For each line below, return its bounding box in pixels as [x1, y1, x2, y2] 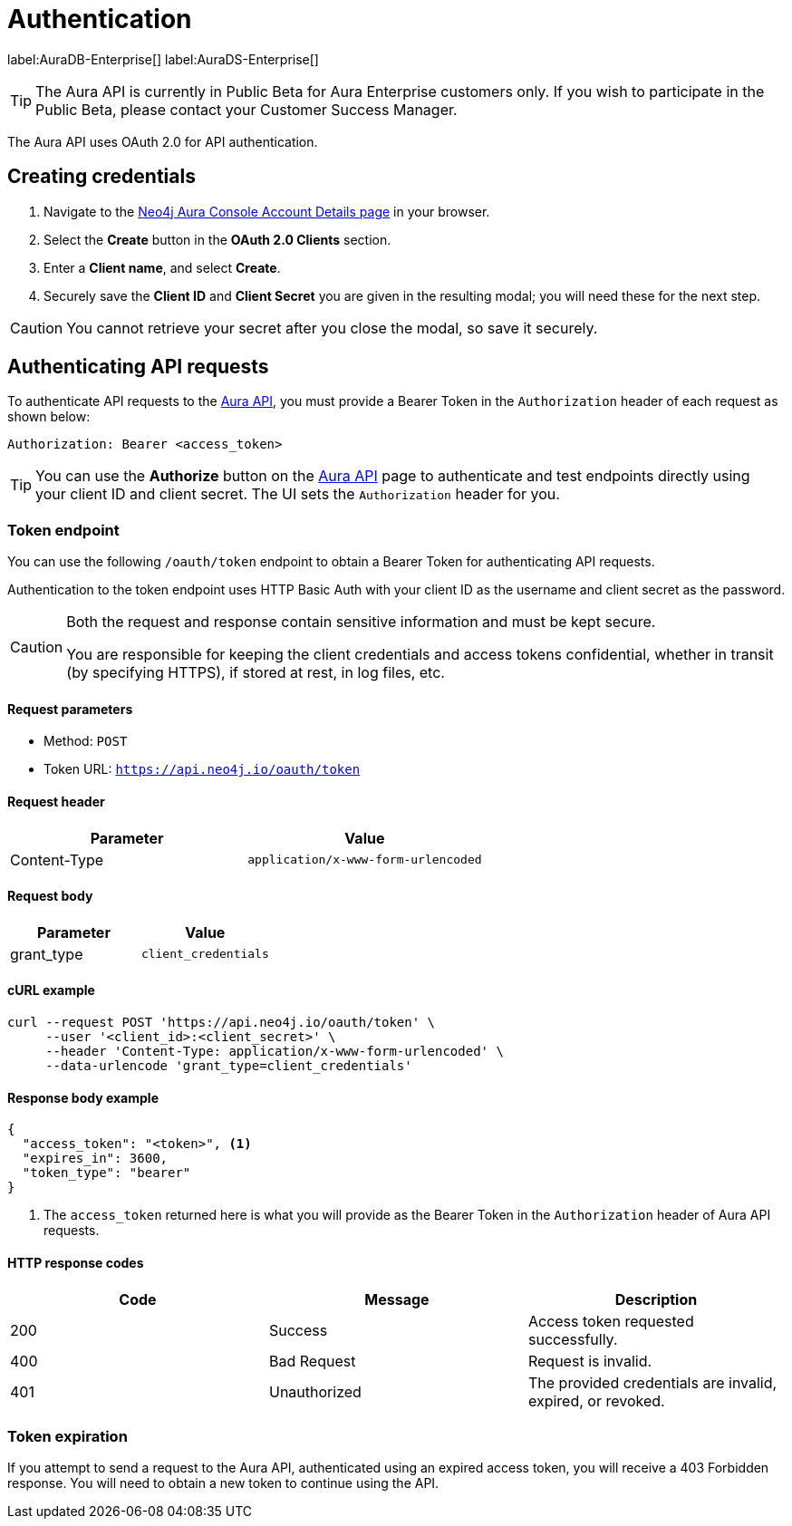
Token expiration [7, 1426, 128, 1445]
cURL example [7, 982, 95, 999]
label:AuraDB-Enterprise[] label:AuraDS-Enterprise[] [7, 51, 319, 67]
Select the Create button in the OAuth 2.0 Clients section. [43, 231, 391, 247]
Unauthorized [268, 1382, 362, 1401]
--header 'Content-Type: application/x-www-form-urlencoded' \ [45, 1044, 504, 1059]
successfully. [527, 1329, 618, 1348]
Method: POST [43, 733, 128, 749]
